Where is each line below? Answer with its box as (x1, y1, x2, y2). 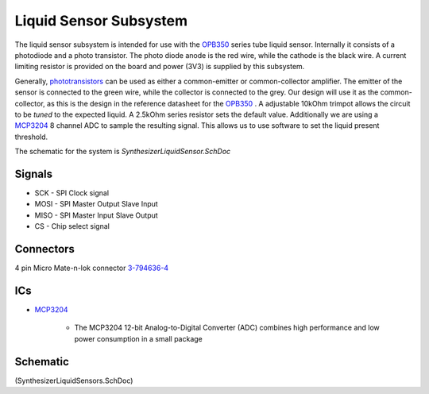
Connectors (14, 242, 75, 256)
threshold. (14, 132, 48, 141)
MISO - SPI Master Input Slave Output (34, 211, 158, 220)
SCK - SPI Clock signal (34, 187, 110, 198)
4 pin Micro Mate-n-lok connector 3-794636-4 (14, 263, 169, 273)
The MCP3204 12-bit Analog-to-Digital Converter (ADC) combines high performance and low (74, 323, 381, 333)
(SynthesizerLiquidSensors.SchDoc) (14, 376, 133, 385)
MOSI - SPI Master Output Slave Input (34, 199, 158, 209)
